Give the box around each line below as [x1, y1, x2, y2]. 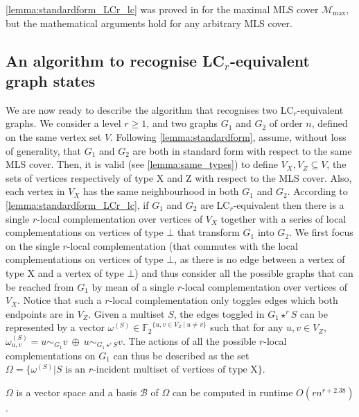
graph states [6, 69, 96, 91]
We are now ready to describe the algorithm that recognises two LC [6, 102, 294, 117]
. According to [287, 184, 348, 198]
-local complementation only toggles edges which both [109, 293, 338, 307]
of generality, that [6, 143, 81, 158]
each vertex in [6, 184, 65, 198]
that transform [177, 225, 240, 239]
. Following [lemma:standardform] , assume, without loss [110, 129, 347, 144]
